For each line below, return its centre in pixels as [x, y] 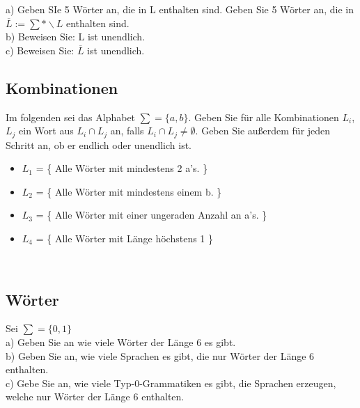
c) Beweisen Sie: [40, 50]
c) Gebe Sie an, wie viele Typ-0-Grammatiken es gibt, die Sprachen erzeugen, [171, 383]
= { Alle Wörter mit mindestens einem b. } [129, 191]
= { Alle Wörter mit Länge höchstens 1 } [125, 238]
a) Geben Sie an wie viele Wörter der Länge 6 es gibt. [121, 342]
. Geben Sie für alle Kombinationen [264, 117]
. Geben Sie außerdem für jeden [263, 131]
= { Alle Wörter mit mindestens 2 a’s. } [122, 168]
